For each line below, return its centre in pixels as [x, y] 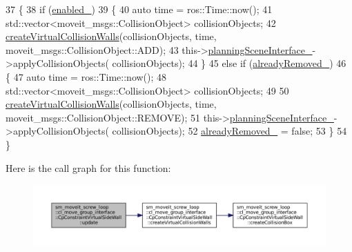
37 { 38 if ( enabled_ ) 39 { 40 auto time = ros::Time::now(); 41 [139, 9]
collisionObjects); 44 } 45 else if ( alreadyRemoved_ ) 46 [229, 63]
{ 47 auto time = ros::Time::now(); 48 [86, 76]
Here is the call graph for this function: [88, 167]
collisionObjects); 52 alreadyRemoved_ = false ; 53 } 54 [229, 131]
